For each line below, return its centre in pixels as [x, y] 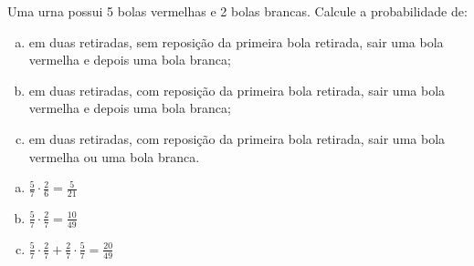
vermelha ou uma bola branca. [114, 156]
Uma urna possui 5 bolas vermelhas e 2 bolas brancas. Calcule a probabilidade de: [237, 11]
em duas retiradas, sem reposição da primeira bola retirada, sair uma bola [236, 41]
